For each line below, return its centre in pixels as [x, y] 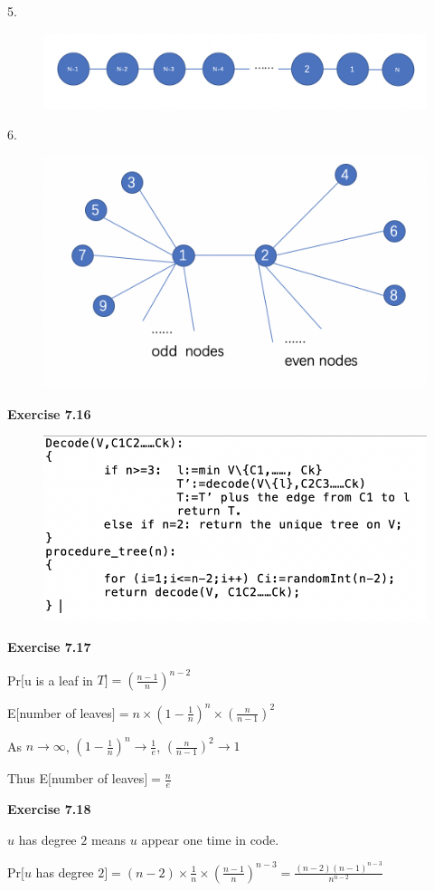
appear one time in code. [210, 839]
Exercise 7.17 [49, 646]
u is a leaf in [58, 680]
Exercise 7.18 [49, 808]
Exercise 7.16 [49, 413]
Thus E [28, 778]
